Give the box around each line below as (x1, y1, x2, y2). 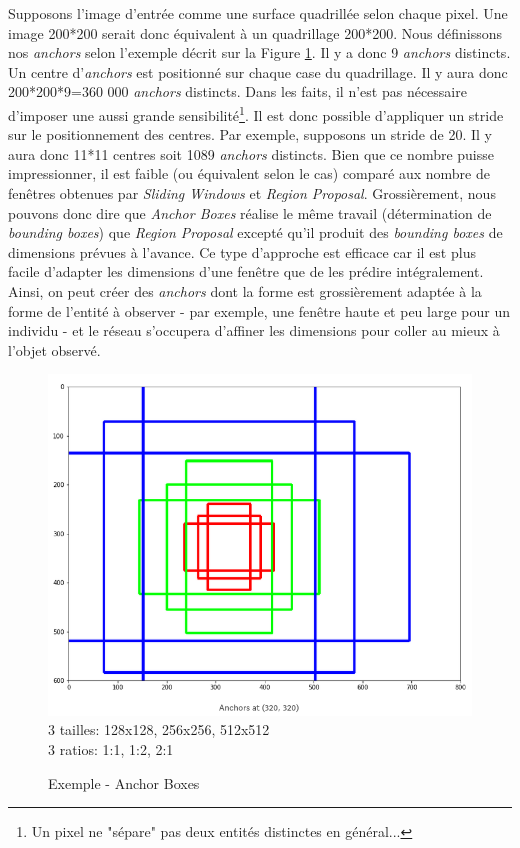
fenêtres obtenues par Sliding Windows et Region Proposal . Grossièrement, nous (8, 183, 496, 203)
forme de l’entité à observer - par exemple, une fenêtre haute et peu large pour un (8, 300, 510, 321)
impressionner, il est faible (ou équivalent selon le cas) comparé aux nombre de (8, 163, 490, 184)
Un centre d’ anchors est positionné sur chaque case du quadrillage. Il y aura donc (8, 61, 508, 82)
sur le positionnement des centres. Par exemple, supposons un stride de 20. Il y (8, 124, 492, 145)
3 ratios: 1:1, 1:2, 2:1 (48, 739, 174, 760)
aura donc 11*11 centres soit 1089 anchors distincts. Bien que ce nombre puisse (8, 143, 495, 164)
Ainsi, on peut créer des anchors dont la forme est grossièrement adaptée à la (8, 280, 482, 301)
